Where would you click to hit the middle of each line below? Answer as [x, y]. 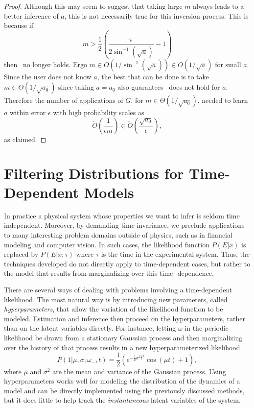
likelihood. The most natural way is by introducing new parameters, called [116, 299]
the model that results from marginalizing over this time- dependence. [109, 273]
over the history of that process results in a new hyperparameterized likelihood [122, 347]
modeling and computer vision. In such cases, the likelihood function [107, 244]
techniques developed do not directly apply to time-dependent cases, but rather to [127, 263]
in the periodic [207, 328]
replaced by [21, 254]
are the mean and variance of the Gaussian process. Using [139, 371]
